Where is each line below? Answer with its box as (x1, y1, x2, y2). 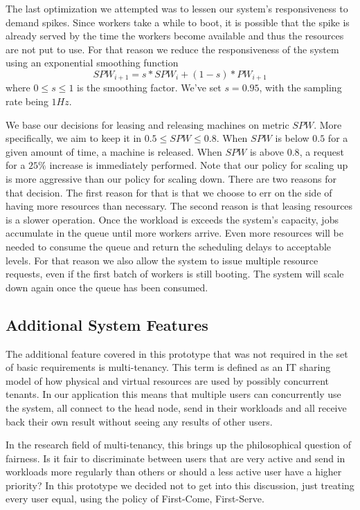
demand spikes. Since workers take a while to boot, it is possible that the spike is (6, 15, 350, 29)
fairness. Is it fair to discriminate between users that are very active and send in (6, 450, 345, 465)
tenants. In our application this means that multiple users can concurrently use (6, 387, 341, 401)
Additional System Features (6, 313, 208, 335)
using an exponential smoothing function (6, 55, 179, 70)
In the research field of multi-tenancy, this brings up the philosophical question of (6, 437, 352, 452)
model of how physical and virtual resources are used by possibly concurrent (6, 373, 329, 388)
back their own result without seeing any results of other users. (6, 414, 273, 428)
